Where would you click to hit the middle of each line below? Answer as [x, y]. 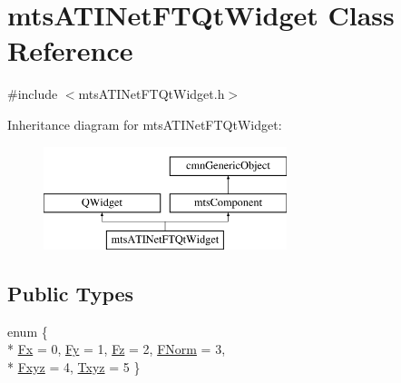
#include [33, 94]
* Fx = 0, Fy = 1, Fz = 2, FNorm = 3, [117, 349]
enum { [28, 331]
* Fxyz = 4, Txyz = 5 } [74, 366]
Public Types [71, 293]
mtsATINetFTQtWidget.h [152, 94]
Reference [70, 50]
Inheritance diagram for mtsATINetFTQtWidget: [145, 124]
